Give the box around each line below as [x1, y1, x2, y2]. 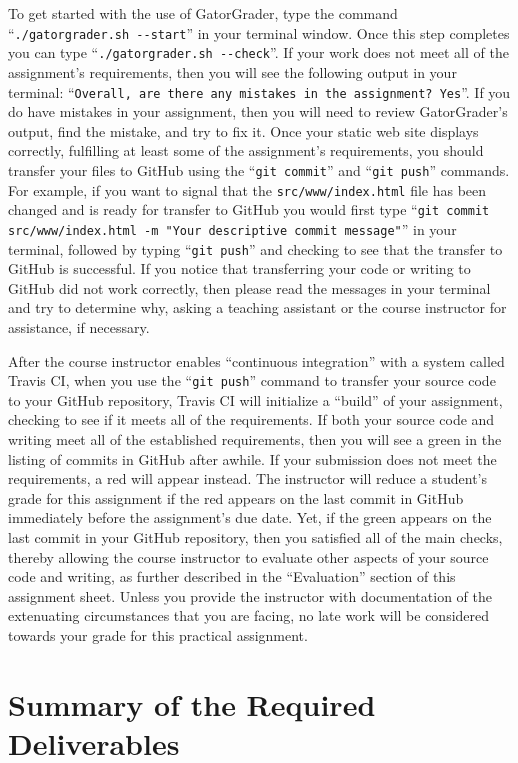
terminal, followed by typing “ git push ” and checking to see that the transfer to [8, 238, 503, 259]
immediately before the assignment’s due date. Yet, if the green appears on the [8, 507, 492, 528]
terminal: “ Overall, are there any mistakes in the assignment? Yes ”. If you [8, 81, 511, 102]
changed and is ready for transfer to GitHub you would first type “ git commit [8, 199, 490, 220]
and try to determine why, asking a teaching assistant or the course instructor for [8, 297, 507, 318]
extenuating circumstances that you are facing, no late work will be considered [8, 605, 490, 626]
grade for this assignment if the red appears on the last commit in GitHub [8, 487, 464, 508]
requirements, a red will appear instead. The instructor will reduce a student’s [8, 468, 487, 489]
